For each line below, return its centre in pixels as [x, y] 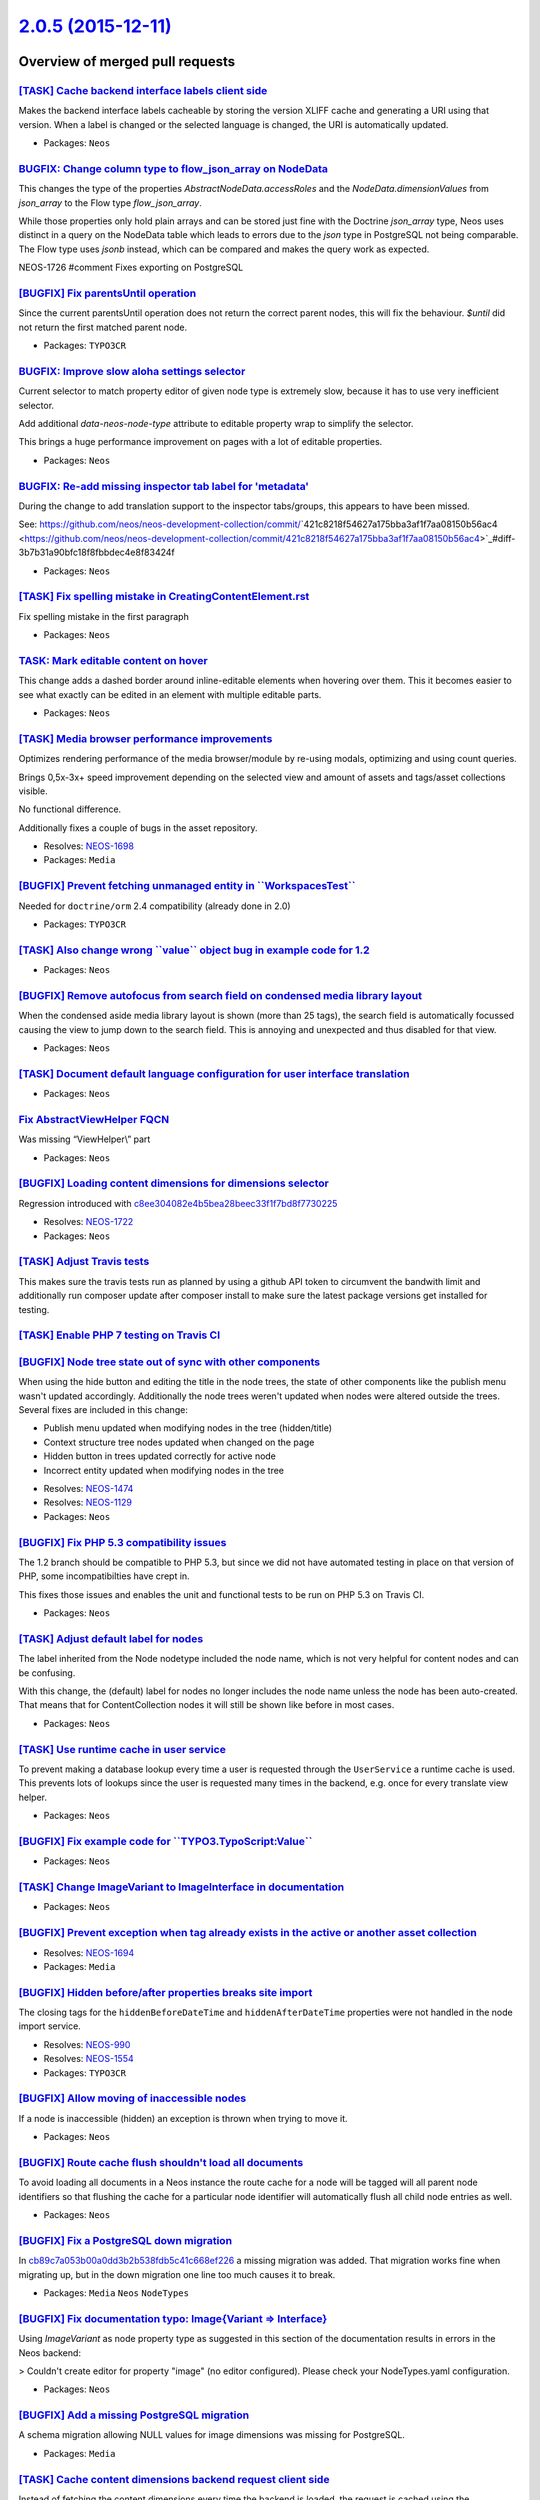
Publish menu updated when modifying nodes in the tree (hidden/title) [188, 1428]
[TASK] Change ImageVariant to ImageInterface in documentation [181, 1887]
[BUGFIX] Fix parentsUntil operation [107, 293]
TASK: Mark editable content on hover [113, 660]
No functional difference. [70, 809]
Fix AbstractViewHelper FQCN [94, 1119]
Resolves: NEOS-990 [87, 2044]
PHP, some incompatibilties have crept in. [104, 1576]
